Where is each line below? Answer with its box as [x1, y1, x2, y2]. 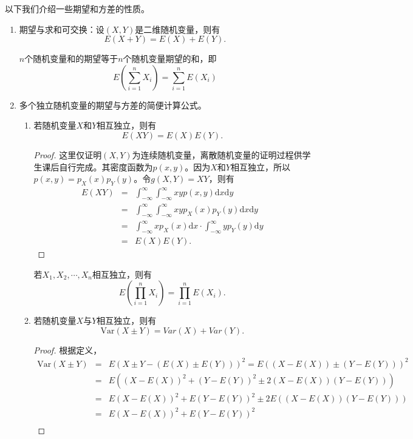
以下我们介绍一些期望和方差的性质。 [5, 2, 149, 15]
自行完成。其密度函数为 [59, 160, 153, 173]
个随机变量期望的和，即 [123, 52, 217, 65]
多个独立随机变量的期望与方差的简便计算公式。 [19, 98, 206, 111]
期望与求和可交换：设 [19, 22, 104, 35]
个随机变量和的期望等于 [24, 52, 118, 65]
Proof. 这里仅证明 [33, 148, 102, 161]
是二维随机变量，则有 [135, 22, 220, 35]
